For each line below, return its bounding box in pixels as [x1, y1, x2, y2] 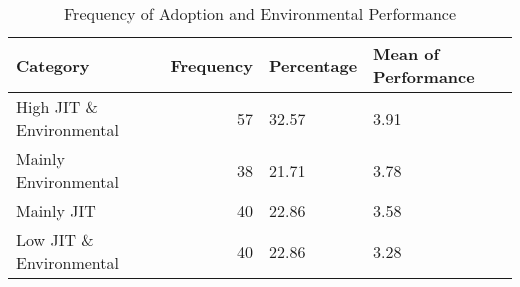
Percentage [268, 53, 358, 77]
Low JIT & [16, 228, 94, 251]
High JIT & [16, 95, 99, 118]
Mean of [373, 42, 440, 65]
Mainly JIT [16, 199, 96, 222]
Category [16, 53, 90, 77]
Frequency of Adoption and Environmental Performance [63, 2, 457, 25]
